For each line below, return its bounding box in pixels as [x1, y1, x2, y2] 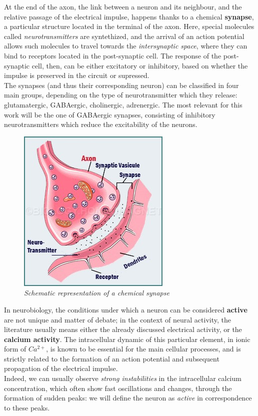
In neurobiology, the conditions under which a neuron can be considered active [4, 304, 247, 314]
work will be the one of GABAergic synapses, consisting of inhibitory [4, 109, 215, 119]
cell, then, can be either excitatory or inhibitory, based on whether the [31, 60, 248, 70]
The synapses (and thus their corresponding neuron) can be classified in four [4, 79, 239, 90]
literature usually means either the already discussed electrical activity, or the [4, 324, 242, 334]
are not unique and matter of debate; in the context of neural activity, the [4, 314, 231, 324]
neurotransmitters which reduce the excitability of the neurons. [4, 119, 197, 129]
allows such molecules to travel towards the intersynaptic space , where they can [4, 40, 247, 51]
